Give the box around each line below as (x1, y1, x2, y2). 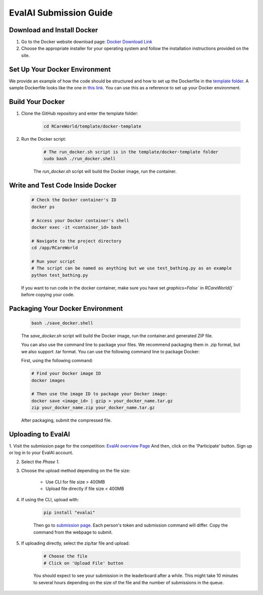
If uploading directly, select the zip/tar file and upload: (21, 540, 130, 546)
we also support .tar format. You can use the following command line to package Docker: (21, 349, 200, 354)
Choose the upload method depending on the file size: (21, 468, 131, 473)
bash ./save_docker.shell (31, 320, 94, 326)
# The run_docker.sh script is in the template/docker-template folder (43, 149, 219, 155)
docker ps (31, 204, 55, 209)
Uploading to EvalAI (9, 430, 70, 438)
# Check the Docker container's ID (31, 197, 116, 203)
